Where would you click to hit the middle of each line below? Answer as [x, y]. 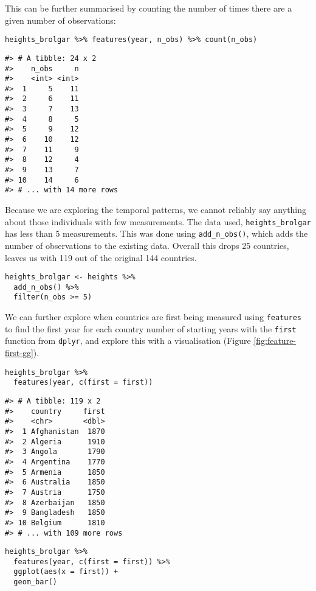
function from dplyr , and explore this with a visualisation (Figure [128, 341]
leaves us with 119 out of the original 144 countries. [101, 257]
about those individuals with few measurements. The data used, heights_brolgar [158, 221]
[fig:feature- [275, 341]
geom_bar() [35, 582]
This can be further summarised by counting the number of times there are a [149, 8]
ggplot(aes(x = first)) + [66, 572]
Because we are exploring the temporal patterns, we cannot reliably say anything [156, 210]
